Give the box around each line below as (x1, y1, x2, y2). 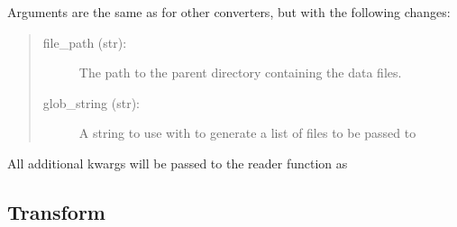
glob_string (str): (42, 93, 140, 112)
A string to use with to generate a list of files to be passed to (78, 123, 416, 142)
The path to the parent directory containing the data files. (78, 63, 402, 82)
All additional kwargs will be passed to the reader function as (7, 153, 348, 172)
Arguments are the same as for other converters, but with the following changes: (7, 3, 451, 21)
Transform (7, 197, 105, 225)
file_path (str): (42, 32, 127, 51)
